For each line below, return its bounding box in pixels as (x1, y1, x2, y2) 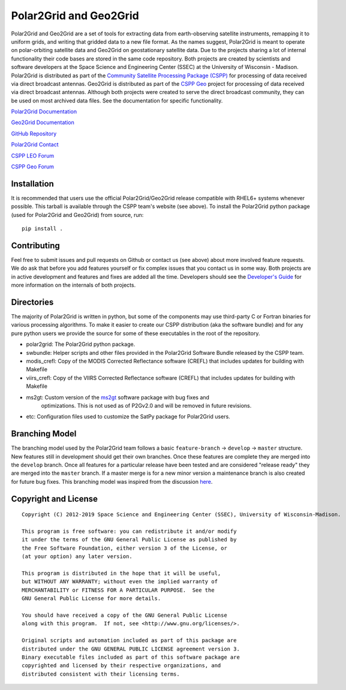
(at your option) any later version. (22, 553, 133, 560)
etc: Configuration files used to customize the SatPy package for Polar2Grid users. (26, 413, 230, 420)
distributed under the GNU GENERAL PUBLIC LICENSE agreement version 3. (22, 645, 240, 652)
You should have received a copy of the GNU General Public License (22, 611, 227, 619)
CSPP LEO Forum (11, 152, 54, 159)
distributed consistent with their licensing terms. (22, 670, 180, 677)
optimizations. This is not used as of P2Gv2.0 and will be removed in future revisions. (41, 402, 252, 409)
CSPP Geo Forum (11, 163, 54, 170)
